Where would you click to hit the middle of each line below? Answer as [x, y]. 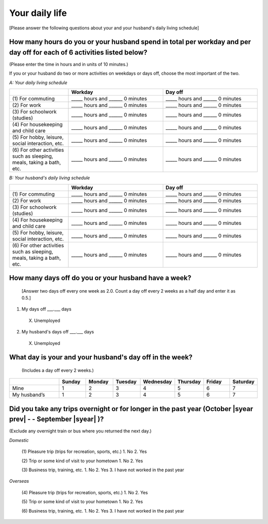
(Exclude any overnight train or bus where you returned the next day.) [80, 431]
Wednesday [158, 382]
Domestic [19, 440]
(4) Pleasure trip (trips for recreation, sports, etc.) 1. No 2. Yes [85, 492]
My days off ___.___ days [46, 309]
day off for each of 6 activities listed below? [78, 52]
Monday [99, 382]
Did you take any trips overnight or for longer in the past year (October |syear [131, 409]
